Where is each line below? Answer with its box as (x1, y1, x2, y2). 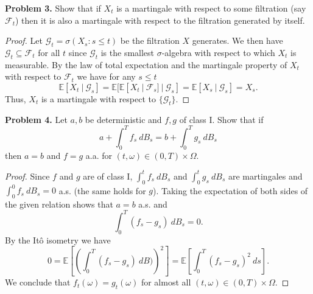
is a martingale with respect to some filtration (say (116, 2, 306, 14)
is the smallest (100, 46, 155, 58)
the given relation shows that (5, 197, 113, 210)
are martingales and (228, 169, 303, 182)
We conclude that (5, 276, 71, 289)
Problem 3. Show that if (5, 2, 101, 14)
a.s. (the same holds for (58, 184, 146, 197)
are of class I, (83, 169, 133, 182)
